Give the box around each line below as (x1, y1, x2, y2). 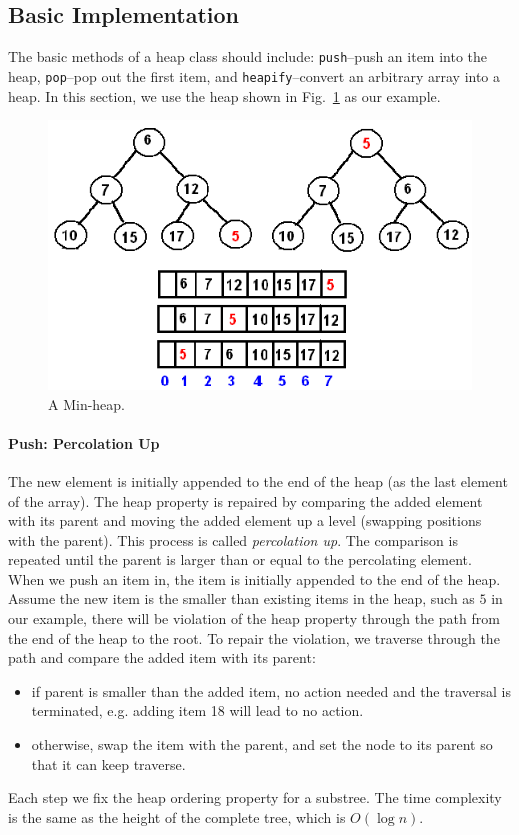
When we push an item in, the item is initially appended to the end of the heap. (8, 568, 501, 589)
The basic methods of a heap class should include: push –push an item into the (8, 46, 488, 67)
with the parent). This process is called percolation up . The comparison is (8, 529, 458, 550)
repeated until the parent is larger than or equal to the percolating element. (8, 549, 472, 570)
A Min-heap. (48, 393, 126, 414)
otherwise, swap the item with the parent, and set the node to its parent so (31, 734, 493, 755)
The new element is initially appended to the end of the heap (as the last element (8, 470, 508, 491)
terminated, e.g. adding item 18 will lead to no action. (31, 700, 364, 721)
